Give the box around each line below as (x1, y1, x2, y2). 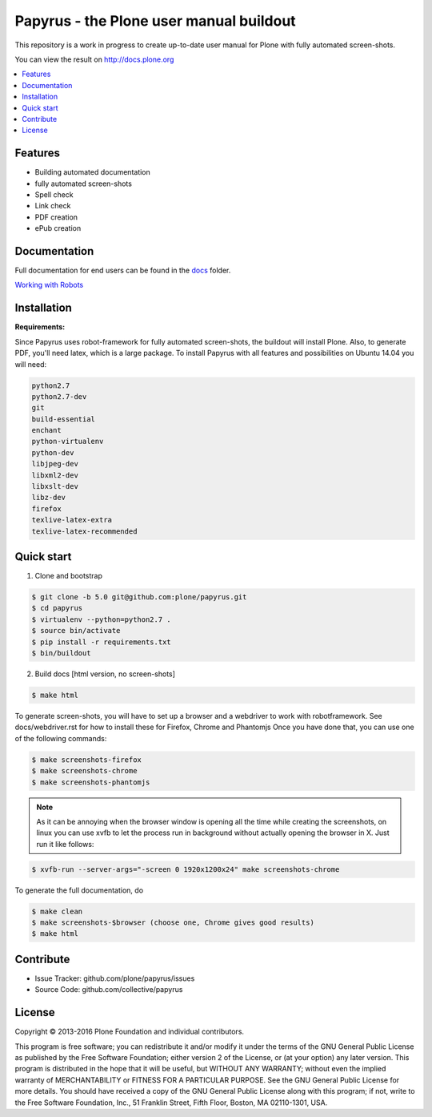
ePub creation (34, 224, 82, 233)
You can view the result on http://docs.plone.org (14, 54, 174, 64)
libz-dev (31, 493, 66, 502)
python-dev (31, 448, 74, 457)
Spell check (34, 189, 74, 200)
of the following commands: (14, 733, 107, 743)
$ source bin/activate (31, 626, 121, 635)
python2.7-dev (31, 392, 87, 401)
